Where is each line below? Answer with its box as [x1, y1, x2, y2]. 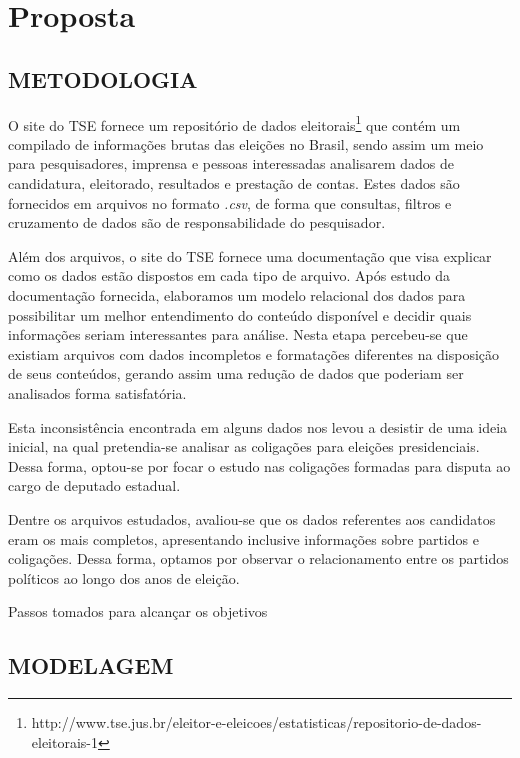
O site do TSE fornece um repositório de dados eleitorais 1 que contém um [8, 111, 461, 135]
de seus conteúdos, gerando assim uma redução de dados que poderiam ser [8, 363, 464, 384]
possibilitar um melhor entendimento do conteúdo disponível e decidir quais [8, 304, 472, 325]
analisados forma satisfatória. [8, 382, 187, 403]
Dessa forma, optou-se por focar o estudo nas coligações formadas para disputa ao [8, 455, 511, 476]
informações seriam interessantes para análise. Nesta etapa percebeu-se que [8, 324, 468, 345]
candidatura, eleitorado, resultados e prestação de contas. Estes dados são [8, 173, 460, 194]
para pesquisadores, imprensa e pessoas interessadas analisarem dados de [8, 153, 454, 174]
